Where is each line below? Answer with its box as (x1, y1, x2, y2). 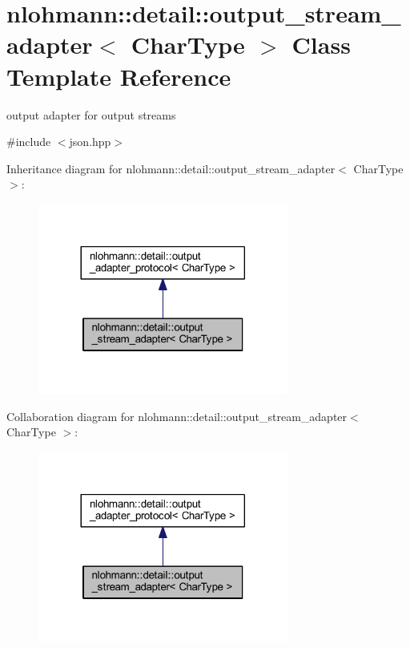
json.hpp (69, 133, 111, 150)
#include (6, 133, 51, 150)
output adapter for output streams (6, 106, 176, 123)
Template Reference (6, 59, 231, 92)
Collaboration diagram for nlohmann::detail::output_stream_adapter (6, 407, 348, 424)
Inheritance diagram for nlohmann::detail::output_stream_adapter (6, 160, 336, 176)
